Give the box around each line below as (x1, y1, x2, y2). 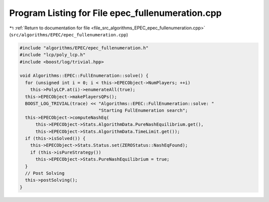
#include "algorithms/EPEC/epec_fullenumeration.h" (19, 45, 149, 51)
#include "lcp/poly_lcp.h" (19, 52, 86, 58)
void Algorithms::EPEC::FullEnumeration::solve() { (19, 73, 149, 79)
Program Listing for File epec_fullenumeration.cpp (9, 7, 222, 18)
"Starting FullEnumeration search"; (98, 107, 188, 113)
